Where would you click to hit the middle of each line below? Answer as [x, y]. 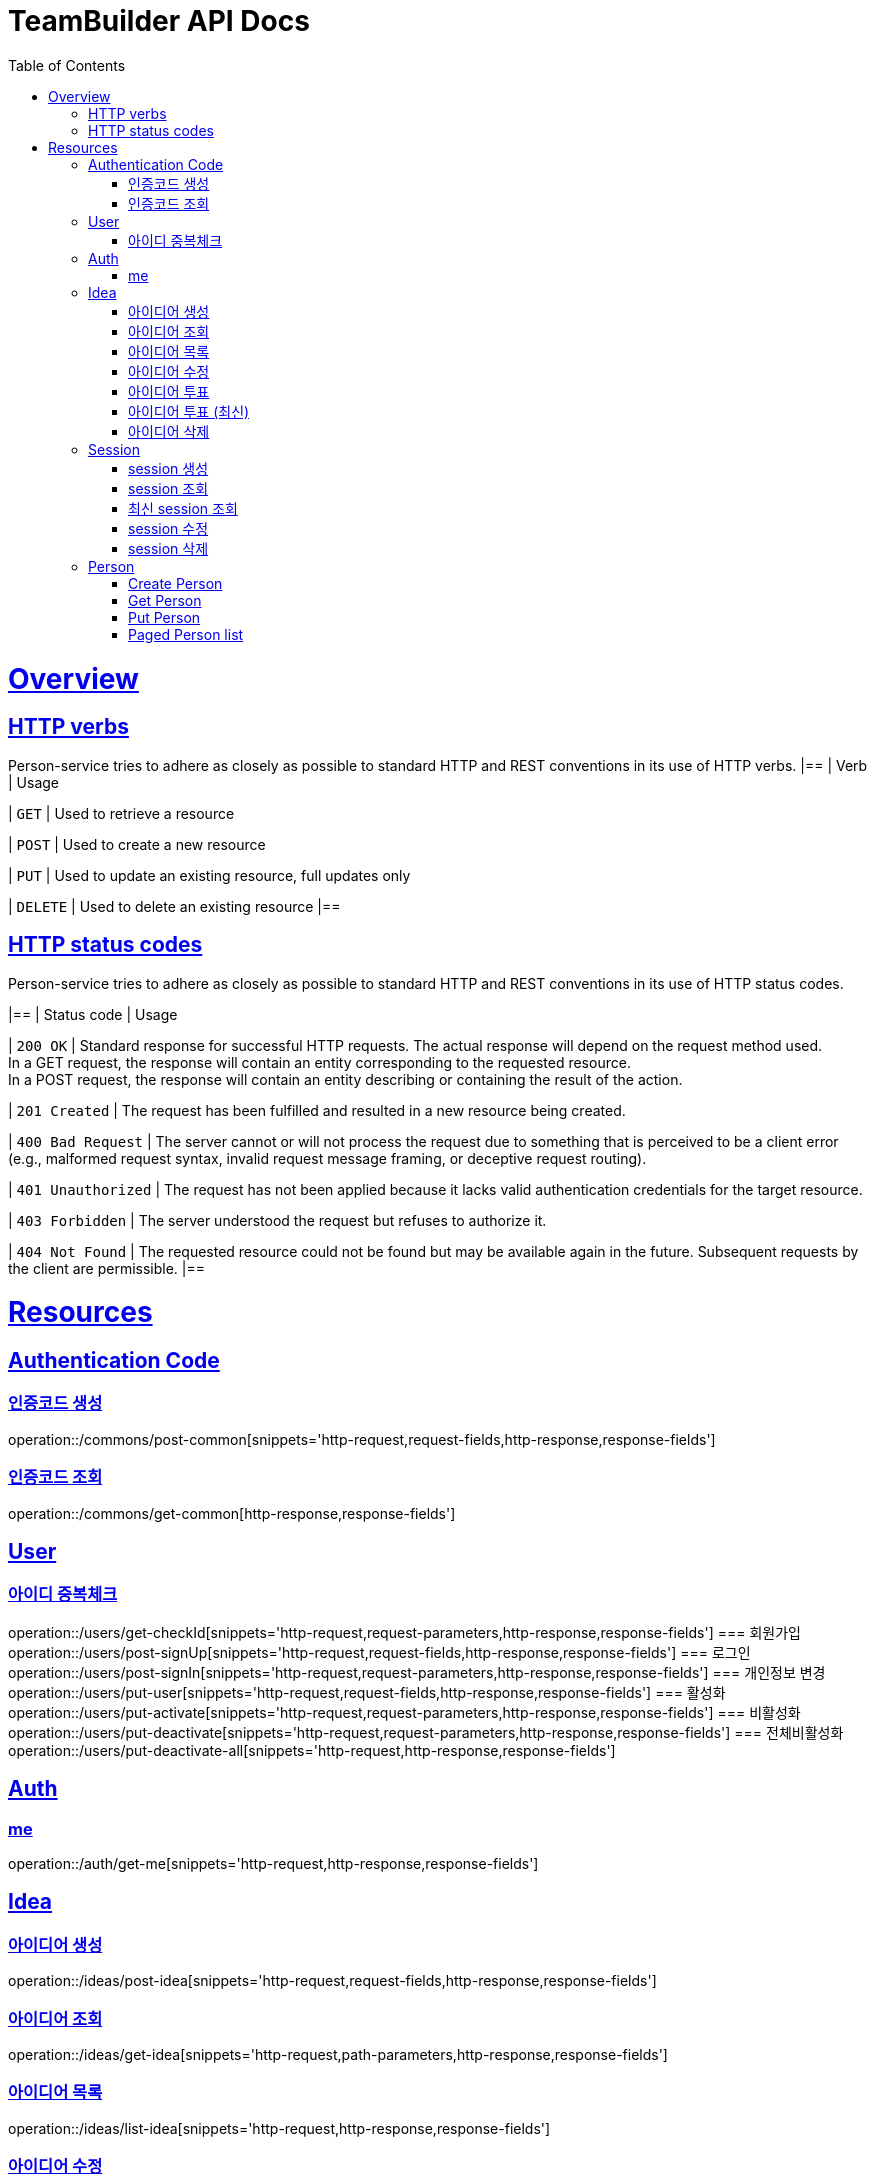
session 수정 [168, 528]
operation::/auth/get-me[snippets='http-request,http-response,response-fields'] [273, 1863]
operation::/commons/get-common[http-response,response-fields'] [232, 1513]
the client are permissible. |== [107, 1268]
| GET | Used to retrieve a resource [121, 813]
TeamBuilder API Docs [159, 21]
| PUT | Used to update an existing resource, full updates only [209, 875]
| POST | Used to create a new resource [137, 844]
